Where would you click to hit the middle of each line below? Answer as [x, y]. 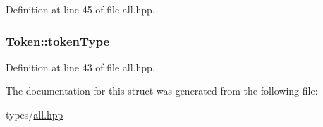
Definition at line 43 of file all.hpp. [80, 67]
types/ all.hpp [35, 114]
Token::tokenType [58, 41]
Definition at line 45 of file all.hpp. [80, 9]
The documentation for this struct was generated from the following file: [162, 91]
